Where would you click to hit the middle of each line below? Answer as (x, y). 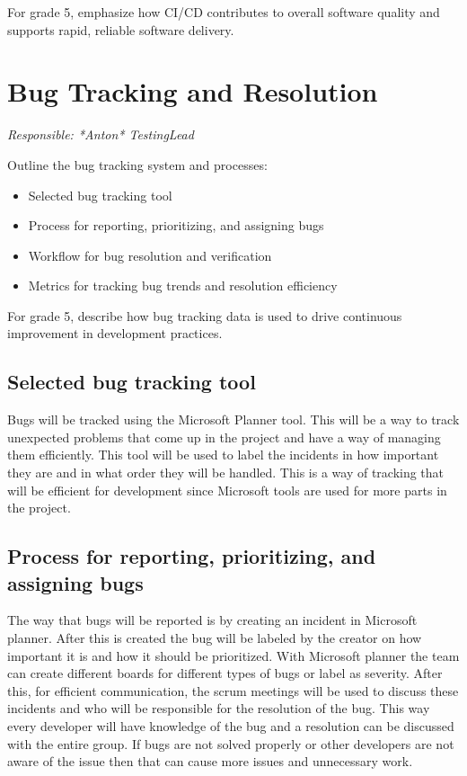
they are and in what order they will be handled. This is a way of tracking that (226, 473)
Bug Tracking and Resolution (193, 91)
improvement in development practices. (115, 333)
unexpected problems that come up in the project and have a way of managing (224, 437)
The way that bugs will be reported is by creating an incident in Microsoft (212, 620)
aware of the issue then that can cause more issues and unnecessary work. (210, 761)
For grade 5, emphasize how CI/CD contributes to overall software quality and (224, 12)
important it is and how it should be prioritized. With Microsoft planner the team (233, 655)
